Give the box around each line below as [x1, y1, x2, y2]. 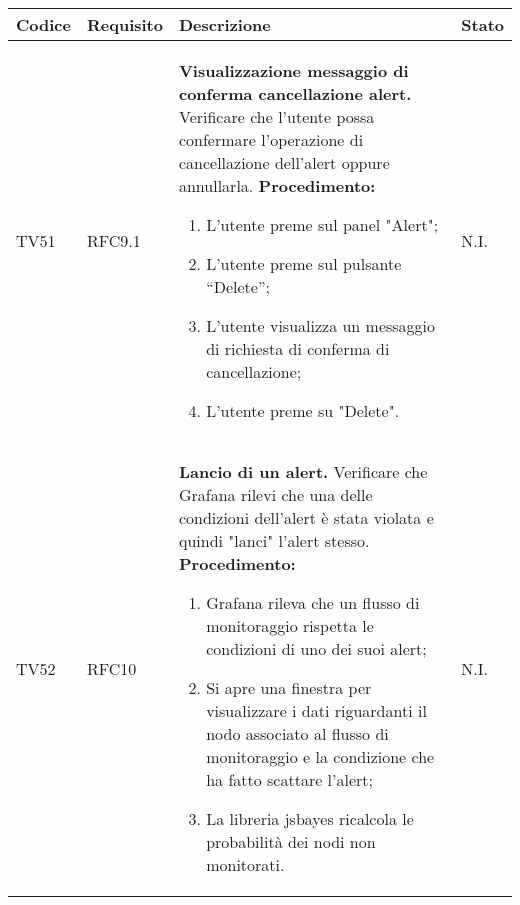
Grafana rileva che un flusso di [206, 591, 420, 614]
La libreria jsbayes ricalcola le [206, 807, 414, 830]
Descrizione [178, 13, 271, 36]
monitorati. [206, 853, 285, 876]
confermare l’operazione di [178, 128, 364, 151]
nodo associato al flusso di [206, 722, 389, 745]
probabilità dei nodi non [206, 830, 376, 853]
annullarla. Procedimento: [178, 174, 376, 197]
